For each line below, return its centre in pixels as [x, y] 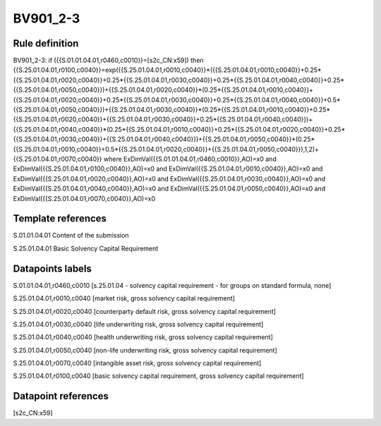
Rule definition [46, 43]
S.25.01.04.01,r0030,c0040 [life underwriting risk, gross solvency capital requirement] [138, 324]
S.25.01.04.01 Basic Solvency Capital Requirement [86, 248]
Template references [60, 219]
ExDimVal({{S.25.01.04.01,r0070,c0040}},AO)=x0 [84, 198]
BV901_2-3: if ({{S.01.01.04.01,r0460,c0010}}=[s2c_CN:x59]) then [108, 61]
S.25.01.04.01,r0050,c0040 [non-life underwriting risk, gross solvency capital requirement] [145, 350]
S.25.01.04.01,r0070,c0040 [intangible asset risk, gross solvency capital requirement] [137, 363]
